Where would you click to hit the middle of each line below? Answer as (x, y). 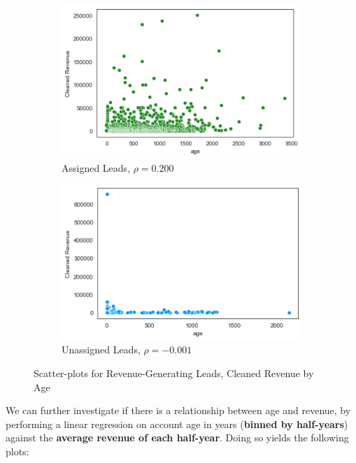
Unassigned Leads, (101, 350)
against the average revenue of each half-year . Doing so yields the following (177, 438)
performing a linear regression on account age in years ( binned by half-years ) (177, 424)
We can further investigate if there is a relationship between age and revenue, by (178, 410)
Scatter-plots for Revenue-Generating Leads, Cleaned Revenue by (174, 373)
